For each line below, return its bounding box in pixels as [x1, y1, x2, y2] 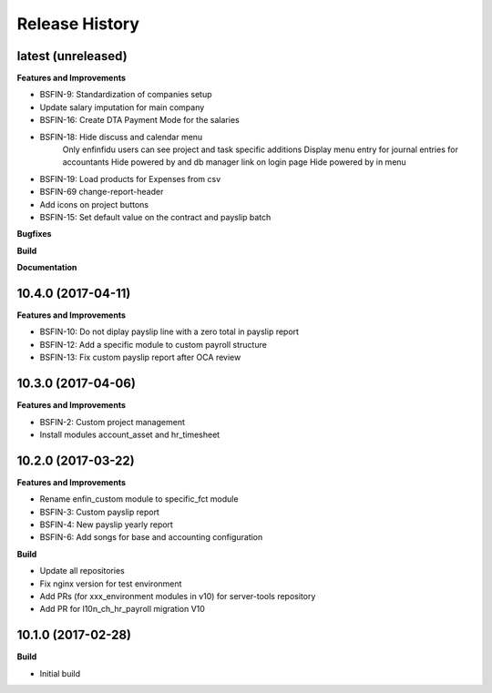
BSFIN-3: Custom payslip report [39, 506, 159, 517]
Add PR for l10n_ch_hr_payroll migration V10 [39, 604, 205, 615]
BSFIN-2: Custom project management [39, 416, 186, 427]
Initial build [39, 668, 81, 678]
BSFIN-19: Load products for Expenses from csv [39, 173, 221, 184]
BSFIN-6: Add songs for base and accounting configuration [39, 532, 263, 543]
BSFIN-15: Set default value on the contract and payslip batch [39, 211, 272, 222]
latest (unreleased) [16, 48, 128, 64]
